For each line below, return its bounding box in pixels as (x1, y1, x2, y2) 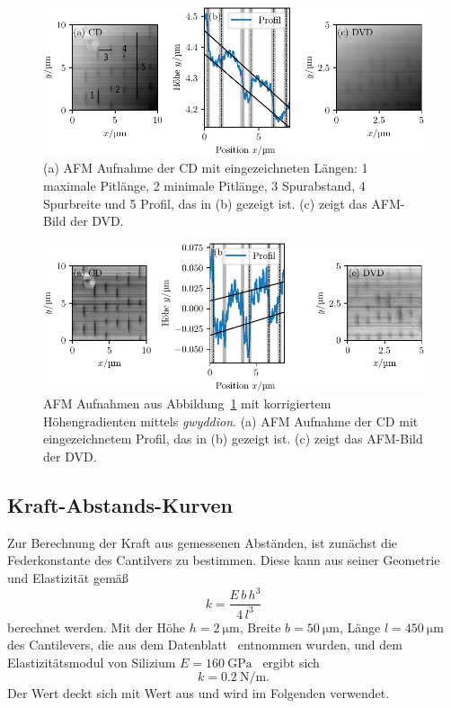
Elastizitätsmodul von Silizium (7, 652, 176, 671)
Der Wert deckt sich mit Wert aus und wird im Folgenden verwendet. (7, 684, 390, 703)
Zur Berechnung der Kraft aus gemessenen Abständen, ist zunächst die (7, 533, 398, 551)
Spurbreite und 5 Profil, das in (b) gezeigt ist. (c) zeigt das (43, 193, 367, 212)
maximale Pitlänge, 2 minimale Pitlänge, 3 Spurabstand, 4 (43, 176, 366, 195)
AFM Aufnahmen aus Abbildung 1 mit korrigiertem (43, 394, 332, 413)
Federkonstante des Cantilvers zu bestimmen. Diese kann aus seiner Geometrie (7, 551, 440, 569)
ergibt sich (262, 652, 320, 671)
